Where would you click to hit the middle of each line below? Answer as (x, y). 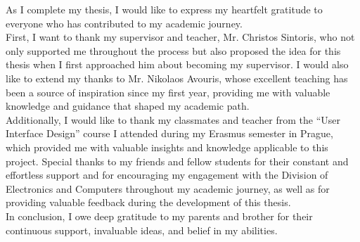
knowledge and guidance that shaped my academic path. (128, 106)
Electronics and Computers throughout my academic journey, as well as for (168, 188)
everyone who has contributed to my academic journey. (124, 23)
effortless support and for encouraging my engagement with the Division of (167, 175)
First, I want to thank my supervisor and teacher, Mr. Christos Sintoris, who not (180, 37)
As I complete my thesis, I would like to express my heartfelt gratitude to (164, 9)
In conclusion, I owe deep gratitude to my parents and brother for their (159, 216)
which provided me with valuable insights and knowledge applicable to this (167, 147)
